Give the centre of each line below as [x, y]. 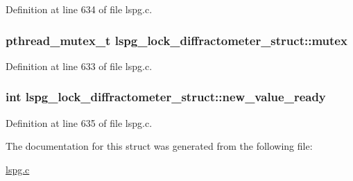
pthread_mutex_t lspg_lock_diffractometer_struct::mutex [176, 40]
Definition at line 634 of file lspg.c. [79, 9]
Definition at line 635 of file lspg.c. [79, 122]
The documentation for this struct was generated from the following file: [159, 146]
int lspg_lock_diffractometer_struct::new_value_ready [166, 97]
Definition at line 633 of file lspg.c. [79, 66]
